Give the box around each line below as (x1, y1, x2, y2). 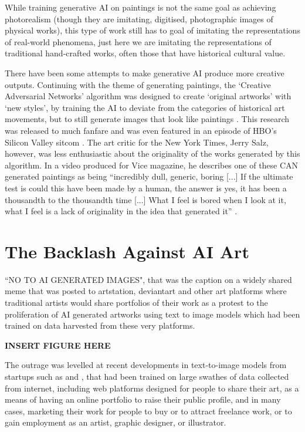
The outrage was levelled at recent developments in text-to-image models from (5, 359, 287, 371)
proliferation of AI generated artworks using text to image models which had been (5, 308, 300, 320)
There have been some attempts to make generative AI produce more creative (5, 66, 284, 79)
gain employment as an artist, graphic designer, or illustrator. (5, 416, 226, 428)
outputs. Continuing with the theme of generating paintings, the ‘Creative (5, 78, 271, 90)
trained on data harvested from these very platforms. (5, 319, 195, 332)
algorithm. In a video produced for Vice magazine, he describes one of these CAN (5, 158, 299, 171)
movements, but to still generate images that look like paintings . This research (5, 113, 290, 125)
